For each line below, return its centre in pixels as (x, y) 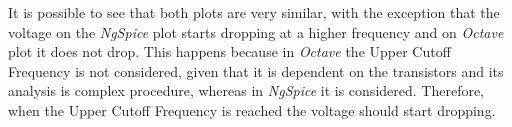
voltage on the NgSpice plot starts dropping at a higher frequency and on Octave (256, 31)
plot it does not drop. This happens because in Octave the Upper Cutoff (229, 51)
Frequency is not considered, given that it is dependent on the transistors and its (256, 70)
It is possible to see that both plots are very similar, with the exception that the (254, 12)
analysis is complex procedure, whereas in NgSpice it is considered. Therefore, (246, 90)
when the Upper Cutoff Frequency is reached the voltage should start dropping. (252, 109)
